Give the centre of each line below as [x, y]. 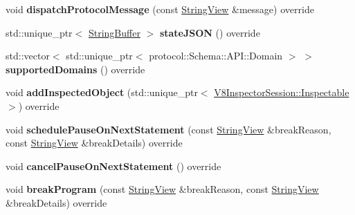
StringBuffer [114, 32]
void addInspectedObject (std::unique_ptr [102, 92]
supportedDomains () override [75, 69]
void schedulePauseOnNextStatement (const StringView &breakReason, [169, 129]
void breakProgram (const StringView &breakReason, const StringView [162, 189]
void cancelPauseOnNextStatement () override [113, 166]
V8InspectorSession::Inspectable [282, 92]
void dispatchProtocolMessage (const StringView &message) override [160, 9]
